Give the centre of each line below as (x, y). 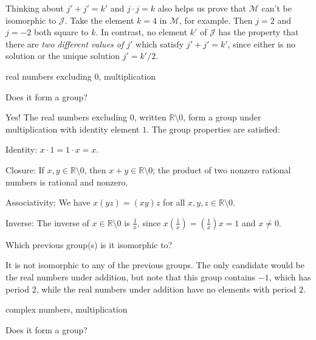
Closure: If (25, 169)
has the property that (259, 32)
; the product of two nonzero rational (222, 169)
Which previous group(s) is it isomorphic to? (89, 244)
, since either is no (261, 43)
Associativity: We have (48, 202)
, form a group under (222, 117)
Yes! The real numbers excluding (67, 117)
